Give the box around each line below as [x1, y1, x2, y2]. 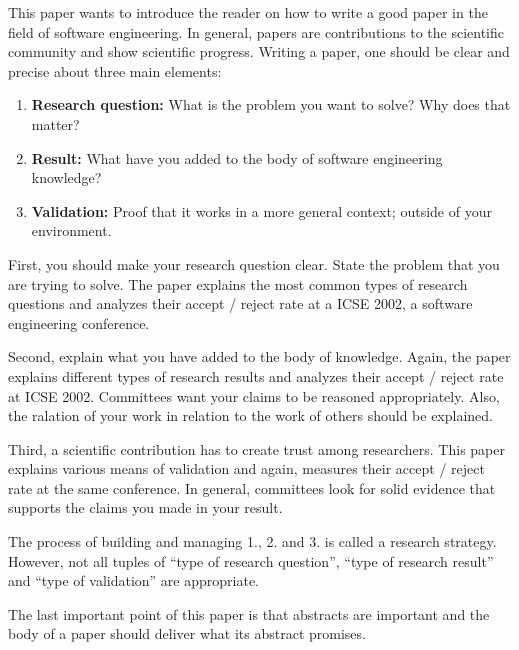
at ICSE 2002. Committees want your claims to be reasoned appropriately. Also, [8, 385, 500, 406]
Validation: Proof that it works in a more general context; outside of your [31, 200, 492, 221]
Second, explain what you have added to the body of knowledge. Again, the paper [8, 346, 511, 367]
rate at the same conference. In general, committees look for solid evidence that [8, 477, 496, 498]
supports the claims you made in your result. [8, 497, 283, 518]
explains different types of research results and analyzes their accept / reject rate [8, 365, 504, 386]
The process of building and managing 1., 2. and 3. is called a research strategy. [8, 531, 497, 552]
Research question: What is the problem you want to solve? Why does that [31, 94, 511, 115]
